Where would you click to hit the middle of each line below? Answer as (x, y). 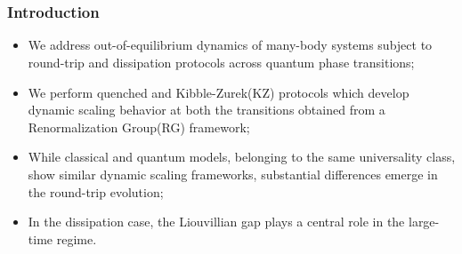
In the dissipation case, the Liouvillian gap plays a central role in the (216, 222)
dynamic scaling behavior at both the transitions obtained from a (207, 110)
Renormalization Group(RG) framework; (139, 127)
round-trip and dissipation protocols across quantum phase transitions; (221, 63)
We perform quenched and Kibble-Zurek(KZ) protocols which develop (219, 92)
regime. (77, 238)
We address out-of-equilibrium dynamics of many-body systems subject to (230, 45)
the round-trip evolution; (96, 191)
